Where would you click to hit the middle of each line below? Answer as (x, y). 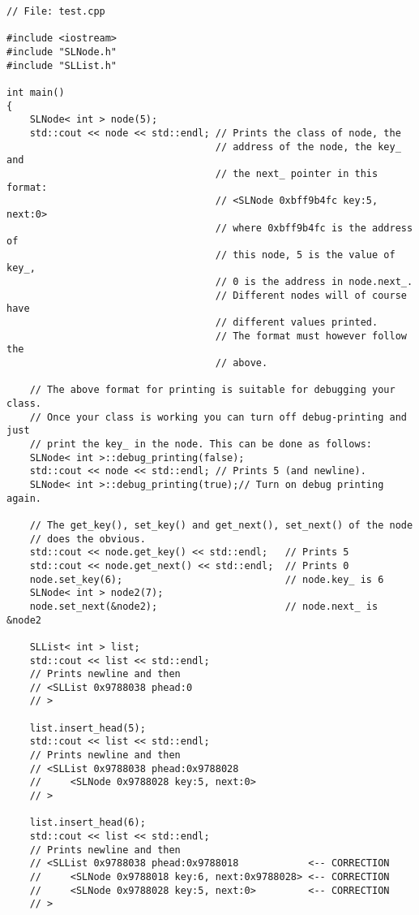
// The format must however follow (311, 336)
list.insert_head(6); (88, 823)
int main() (36, 92)
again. (24, 498)
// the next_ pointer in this (297, 173)
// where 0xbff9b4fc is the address (314, 228)
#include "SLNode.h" (62, 52)
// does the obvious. (88, 539)
